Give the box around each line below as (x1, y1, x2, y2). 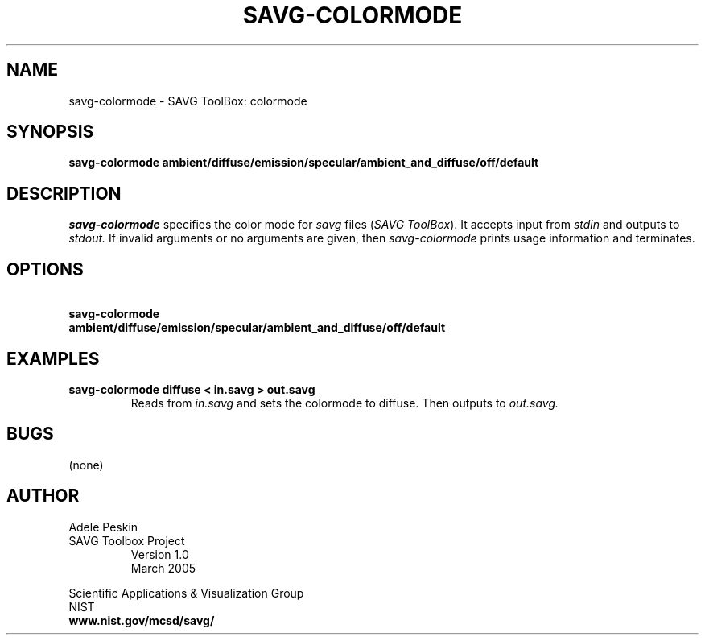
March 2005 (130, 560, 196, 575)
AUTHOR (6, 486, 80, 507)
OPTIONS (6, 258, 84, 279)
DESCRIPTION (6, 183, 122, 204)
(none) (68, 457, 104, 472)
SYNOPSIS (6, 122, 94, 143)
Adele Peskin (68, 519, 138, 534)
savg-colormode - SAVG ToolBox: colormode (68, 93, 307, 108)
